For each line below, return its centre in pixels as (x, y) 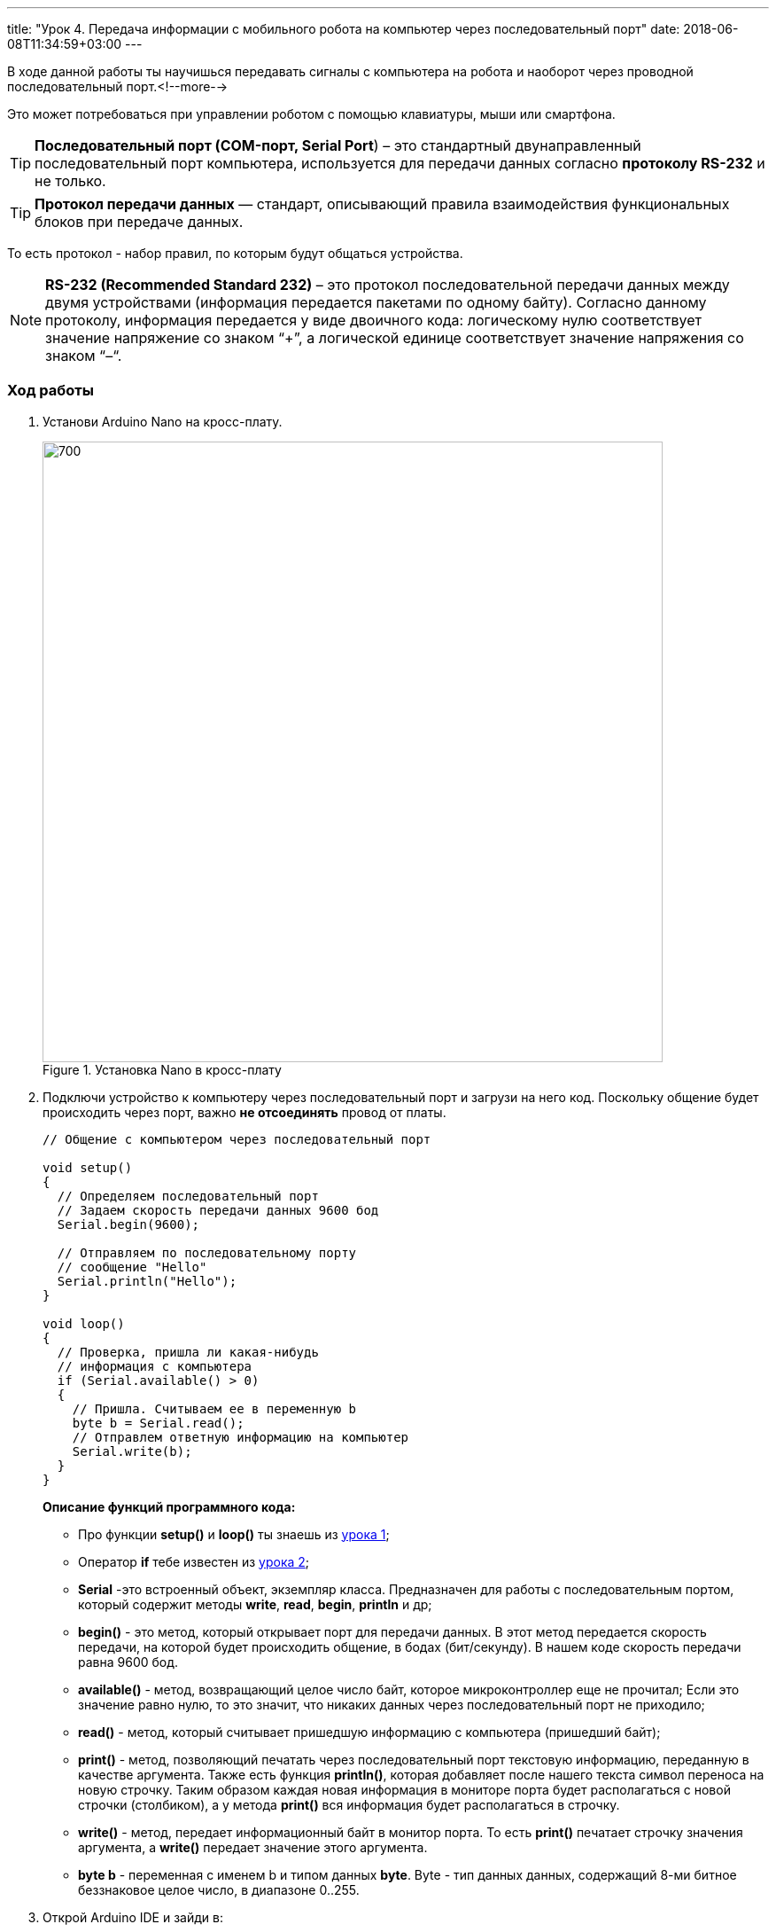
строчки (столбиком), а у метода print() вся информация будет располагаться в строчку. (349, 1804)
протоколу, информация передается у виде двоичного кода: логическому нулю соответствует (373, 320)
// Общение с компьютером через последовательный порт (237, 1139)
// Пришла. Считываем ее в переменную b (214, 1408)
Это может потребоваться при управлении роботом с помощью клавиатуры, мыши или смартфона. (311, 114)
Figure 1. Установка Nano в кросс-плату (162, 1069)
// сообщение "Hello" (132, 1267)
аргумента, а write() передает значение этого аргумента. (253, 1847)
